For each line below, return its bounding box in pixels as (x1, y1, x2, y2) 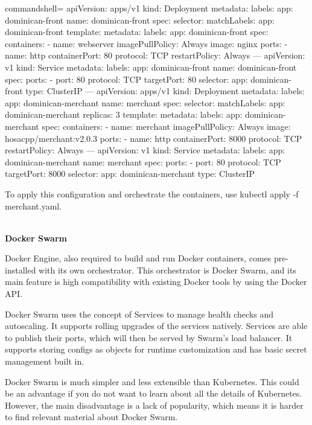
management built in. (5, 355, 84, 368)
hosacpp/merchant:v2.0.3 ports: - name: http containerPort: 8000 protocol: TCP (5, 132, 302, 144)
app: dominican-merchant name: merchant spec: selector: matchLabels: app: (5, 96, 285, 109)
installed (5, 263, 36, 276)
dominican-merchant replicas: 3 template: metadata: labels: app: (5, 108, 243, 121)
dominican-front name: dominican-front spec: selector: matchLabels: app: (5, 13, 275, 26)
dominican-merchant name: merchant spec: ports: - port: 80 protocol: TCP (5, 155, 281, 168)
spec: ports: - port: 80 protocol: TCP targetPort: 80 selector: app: (5, 72, 248, 85)
